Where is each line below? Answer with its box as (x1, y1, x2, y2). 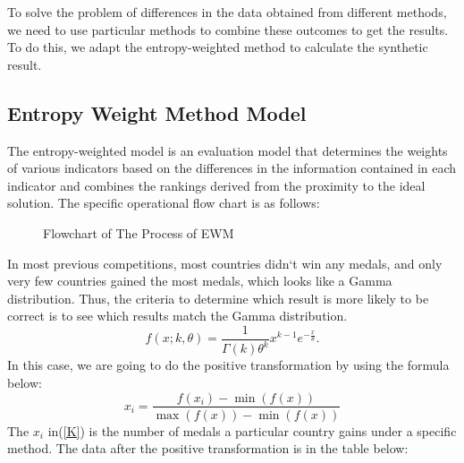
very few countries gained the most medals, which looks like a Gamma (7, 271, 392, 290)
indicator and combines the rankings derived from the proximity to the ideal (7, 176, 426, 194)
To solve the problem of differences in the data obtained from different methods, (7, 3, 447, 21)
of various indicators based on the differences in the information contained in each (7, 159, 457, 177)
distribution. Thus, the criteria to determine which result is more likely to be (7, 288, 429, 307)
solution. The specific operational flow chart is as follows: (7, 193, 320, 212)
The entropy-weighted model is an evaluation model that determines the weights (7, 141, 448, 159)
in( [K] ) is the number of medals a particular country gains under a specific (47, 421, 457, 440)
